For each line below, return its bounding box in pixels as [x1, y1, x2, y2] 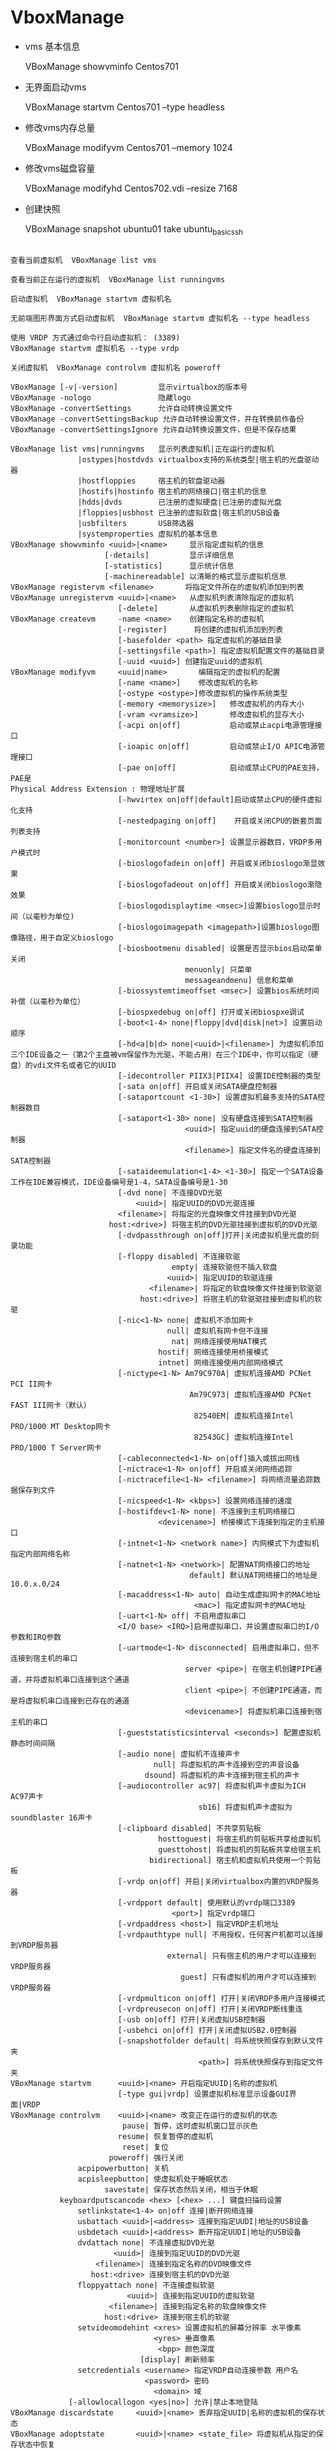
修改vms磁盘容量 [24, 162, 96, 174]
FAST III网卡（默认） [10, 1400, 92, 1410]
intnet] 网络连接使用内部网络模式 [158, 1357, 284, 1368]
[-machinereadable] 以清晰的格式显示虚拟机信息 [104, 571, 287, 581]
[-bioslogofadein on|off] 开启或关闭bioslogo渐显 [117, 858, 318, 868]
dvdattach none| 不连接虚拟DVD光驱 [77, 2237, 215, 2248]
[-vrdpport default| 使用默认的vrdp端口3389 [117, 1897, 296, 1908]
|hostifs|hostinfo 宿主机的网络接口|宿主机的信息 [77, 486, 267, 496]
